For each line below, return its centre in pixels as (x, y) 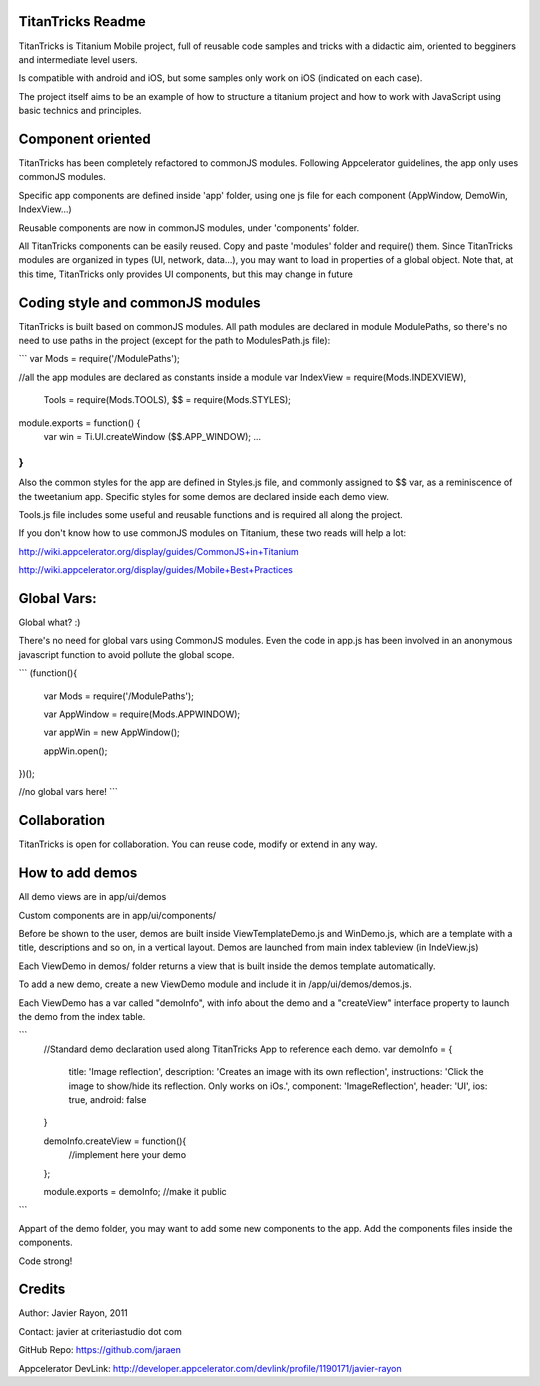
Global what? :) (49, 622)
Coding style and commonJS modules (139, 302)
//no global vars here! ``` (68, 792)
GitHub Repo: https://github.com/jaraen (100, 1350)
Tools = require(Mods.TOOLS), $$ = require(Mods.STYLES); (167, 400)
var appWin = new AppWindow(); (111, 732)
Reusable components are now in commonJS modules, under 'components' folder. (189, 227)
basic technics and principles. (80, 111)
